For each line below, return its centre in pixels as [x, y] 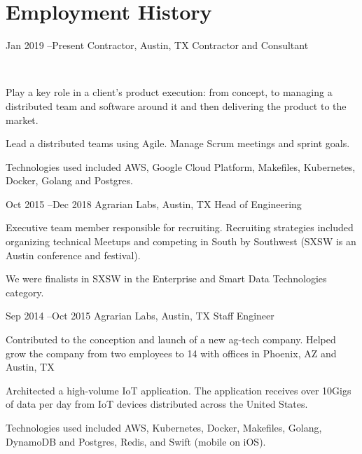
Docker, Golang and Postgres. [69, 180]
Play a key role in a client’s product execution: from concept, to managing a [169, 92]
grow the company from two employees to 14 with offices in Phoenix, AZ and [171, 353]
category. [25, 292]
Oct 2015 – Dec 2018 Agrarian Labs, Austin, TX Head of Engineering [154, 204]
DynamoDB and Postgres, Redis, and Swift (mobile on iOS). [136, 441]
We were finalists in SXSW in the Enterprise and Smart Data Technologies [166, 278]
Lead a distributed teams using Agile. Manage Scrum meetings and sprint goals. [178, 143]
